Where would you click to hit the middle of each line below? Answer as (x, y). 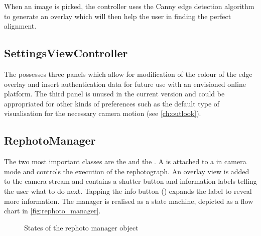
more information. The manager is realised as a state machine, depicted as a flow (129, 201)
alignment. (20, 26)
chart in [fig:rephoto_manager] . (52, 211)
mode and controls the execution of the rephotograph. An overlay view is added (127, 171)
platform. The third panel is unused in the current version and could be (114, 94)
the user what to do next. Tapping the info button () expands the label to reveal (128, 191)
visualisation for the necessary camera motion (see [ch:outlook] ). (103, 113)
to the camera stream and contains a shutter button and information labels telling (130, 181)
